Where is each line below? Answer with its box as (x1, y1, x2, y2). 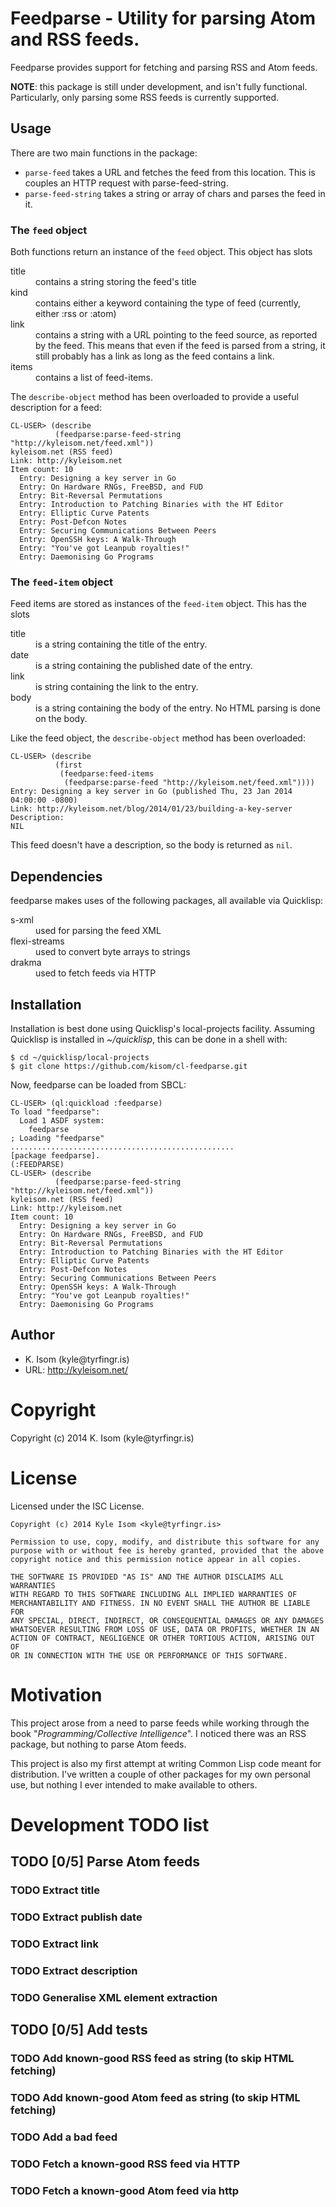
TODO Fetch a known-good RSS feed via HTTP (10, 2157, 241, 2171)
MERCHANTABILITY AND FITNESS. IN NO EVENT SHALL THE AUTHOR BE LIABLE (10, 1598, 311, 1608)
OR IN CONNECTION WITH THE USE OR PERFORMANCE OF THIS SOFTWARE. (10, 1650, 288, 1661)
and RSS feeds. (10, 28, 140, 51)
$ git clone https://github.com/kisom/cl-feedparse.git (10, 1061, 248, 1071)
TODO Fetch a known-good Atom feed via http (10, 2183, 240, 2197)
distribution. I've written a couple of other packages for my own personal (10, 1768, 311, 1780)
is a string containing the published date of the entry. (35, 660, 253, 672)
